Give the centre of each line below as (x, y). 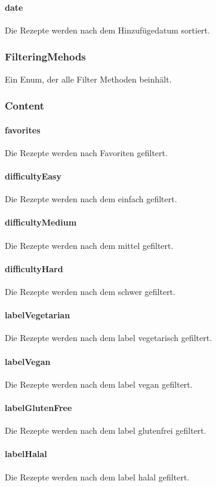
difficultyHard (34, 268)
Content (25, 106)
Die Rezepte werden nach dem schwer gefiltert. (90, 292)
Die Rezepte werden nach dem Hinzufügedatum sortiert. (107, 30)
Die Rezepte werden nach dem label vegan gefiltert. (99, 384)
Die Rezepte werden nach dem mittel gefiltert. (89, 245)
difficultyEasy (33, 176)
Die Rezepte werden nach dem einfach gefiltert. (91, 199)
